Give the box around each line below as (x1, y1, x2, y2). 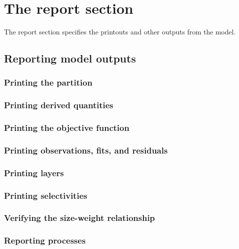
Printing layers (4, 166, 64, 179)
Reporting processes (4, 234, 86, 247)
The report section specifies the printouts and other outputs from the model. (4, 27, 236, 37)
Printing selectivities (4, 189, 87, 201)
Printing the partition (4, 76, 93, 89)
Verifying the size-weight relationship (4, 212, 155, 224)
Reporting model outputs (4, 51, 136, 66)
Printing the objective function (4, 122, 130, 134)
